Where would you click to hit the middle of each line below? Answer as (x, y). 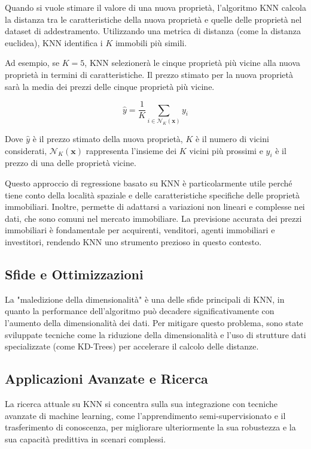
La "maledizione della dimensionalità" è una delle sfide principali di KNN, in (145, 299)
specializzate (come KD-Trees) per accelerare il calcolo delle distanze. (132, 346)
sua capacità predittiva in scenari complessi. (86, 439)
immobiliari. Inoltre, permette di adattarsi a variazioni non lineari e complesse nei (155, 207)
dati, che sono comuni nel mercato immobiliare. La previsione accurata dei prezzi (153, 218)
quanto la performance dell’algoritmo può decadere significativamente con (140, 311)
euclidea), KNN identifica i (54, 42)
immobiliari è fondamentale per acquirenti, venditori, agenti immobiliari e (140, 230)
